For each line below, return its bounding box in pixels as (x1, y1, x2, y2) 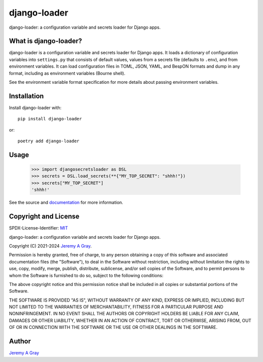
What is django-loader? (9, 37, 82, 45)
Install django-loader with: (9, 105, 62, 111)
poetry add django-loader (18, 138, 80, 144)
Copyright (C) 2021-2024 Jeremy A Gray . (9, 243, 92, 248)
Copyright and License (9, 212, 80, 221)
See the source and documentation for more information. (9, 200, 124, 206)
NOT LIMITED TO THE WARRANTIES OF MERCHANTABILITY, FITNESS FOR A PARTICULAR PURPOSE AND (9, 304, 224, 310)
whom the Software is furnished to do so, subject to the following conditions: (9, 272, 164, 278)
